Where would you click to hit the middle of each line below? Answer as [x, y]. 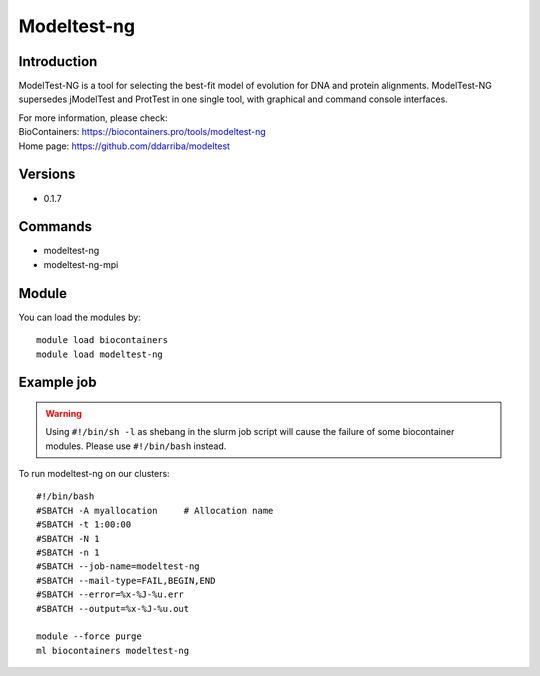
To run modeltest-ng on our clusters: [94, 474]
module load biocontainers [102, 340]
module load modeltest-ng [100, 354]
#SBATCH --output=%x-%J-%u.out [113, 608]
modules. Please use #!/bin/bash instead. [136, 446]
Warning [63, 413]
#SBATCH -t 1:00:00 [84, 524]
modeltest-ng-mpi [81, 264]
